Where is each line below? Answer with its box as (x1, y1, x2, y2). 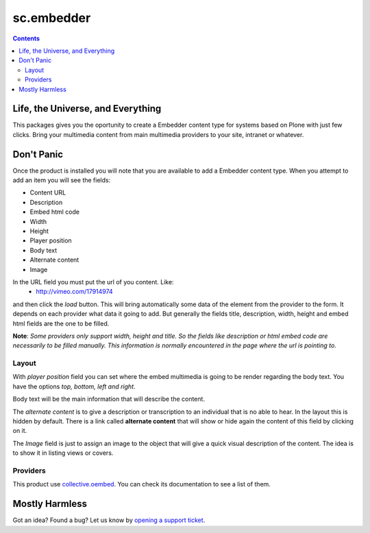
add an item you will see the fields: (12, 176, 111, 184)
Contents (12, 34, 40, 42)
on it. (12, 427, 27, 435)
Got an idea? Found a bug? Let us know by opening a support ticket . (12, 516, 206, 524)
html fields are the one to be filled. (12, 319, 110, 327)
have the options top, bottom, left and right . (12, 382, 136, 391)
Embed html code (29, 208, 80, 216)
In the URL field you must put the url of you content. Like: (12, 278, 174, 286)
